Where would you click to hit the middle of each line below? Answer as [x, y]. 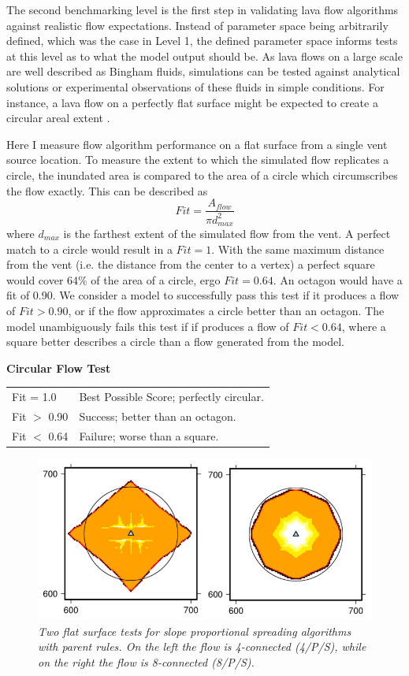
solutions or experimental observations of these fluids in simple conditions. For [195, 86]
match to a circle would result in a [89, 249]
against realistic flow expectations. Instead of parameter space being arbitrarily [197, 25]
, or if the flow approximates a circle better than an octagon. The [226, 310]
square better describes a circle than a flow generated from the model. [175, 342]
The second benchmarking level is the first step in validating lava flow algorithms [203, 9]
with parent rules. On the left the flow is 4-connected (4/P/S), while [202, 646]
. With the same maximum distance [298, 249]
